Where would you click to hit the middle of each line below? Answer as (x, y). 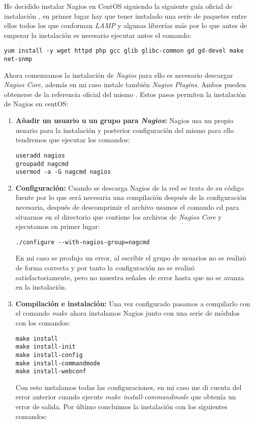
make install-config (49, 355)
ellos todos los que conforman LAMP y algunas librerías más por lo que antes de (126, 25)
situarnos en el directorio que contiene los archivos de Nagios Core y (119, 216)
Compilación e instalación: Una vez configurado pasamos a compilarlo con (133, 303)
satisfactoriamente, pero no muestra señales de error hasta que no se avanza (130, 277)
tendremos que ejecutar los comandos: (73, 140)
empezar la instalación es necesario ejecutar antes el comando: (98, 35)
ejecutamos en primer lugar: (58, 226)
